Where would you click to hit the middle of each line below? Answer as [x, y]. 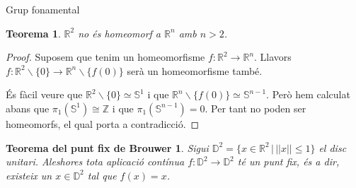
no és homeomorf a [119, 33]
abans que [28, 108]
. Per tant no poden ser [255, 108]
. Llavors [273, 57]
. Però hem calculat [308, 94]
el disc [333, 147]
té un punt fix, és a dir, [288, 161]
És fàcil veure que [44, 94]
